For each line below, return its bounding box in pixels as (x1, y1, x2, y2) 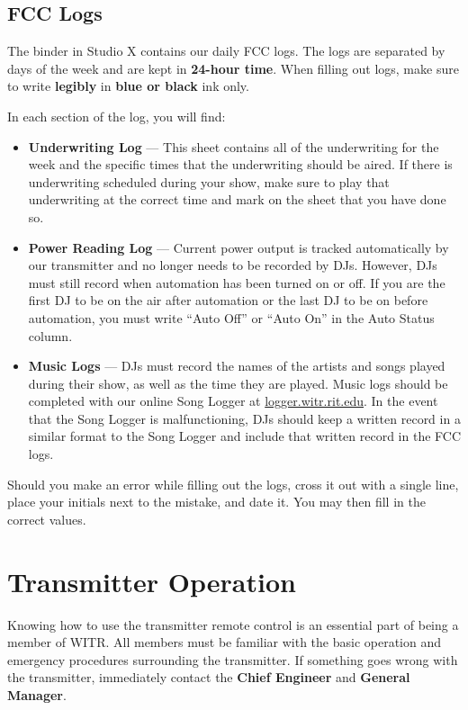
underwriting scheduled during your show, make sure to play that (28, 172, 390, 191)
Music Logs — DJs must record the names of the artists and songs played (28, 356, 445, 375)
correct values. (7, 509, 86, 528)
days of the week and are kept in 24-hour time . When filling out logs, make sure (7, 58, 459, 77)
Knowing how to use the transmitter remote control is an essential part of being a (7, 615, 459, 634)
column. (28, 326, 73, 345)
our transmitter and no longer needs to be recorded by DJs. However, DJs (28, 256, 437, 274)
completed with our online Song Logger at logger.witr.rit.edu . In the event (28, 391, 438, 410)
